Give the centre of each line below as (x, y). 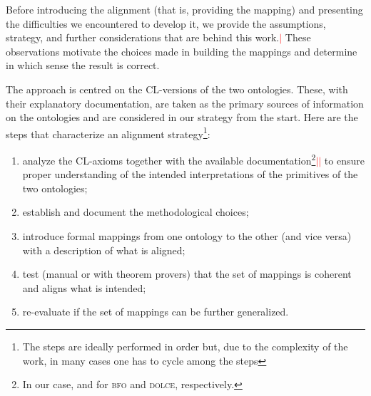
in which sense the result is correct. (83, 65)
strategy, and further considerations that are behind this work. (143, 37)
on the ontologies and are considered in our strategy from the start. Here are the (182, 117)
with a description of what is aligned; (104, 250)
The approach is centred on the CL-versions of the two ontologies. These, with (177, 89)
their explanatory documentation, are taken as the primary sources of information (185, 103)
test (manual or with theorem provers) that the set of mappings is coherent (187, 274)
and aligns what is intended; (84, 287)
